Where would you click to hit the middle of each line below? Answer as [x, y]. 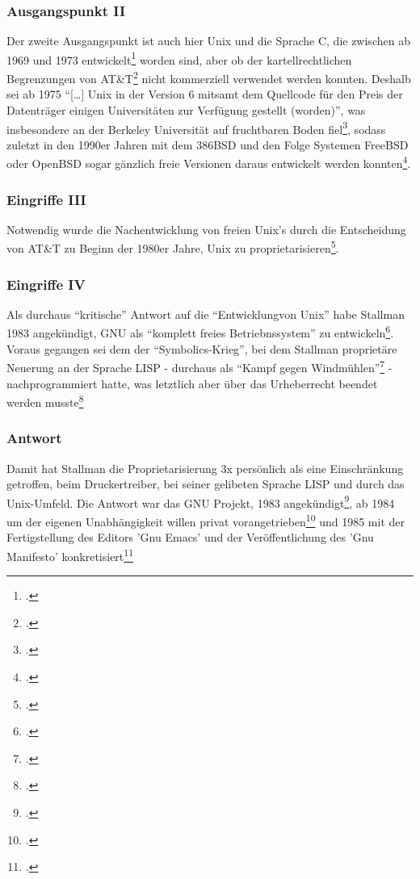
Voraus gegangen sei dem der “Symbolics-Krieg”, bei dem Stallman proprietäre [202, 348]
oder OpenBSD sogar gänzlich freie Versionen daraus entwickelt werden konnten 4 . [209, 162]
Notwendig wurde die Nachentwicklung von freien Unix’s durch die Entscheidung [206, 229]
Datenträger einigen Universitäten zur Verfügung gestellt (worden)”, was [186, 109]
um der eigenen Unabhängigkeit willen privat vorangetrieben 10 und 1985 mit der [206, 520]
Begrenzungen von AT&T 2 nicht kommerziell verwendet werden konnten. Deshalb [209, 77]
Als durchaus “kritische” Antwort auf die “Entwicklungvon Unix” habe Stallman [206, 314]
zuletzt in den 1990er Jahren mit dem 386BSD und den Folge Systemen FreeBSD [208, 144]
